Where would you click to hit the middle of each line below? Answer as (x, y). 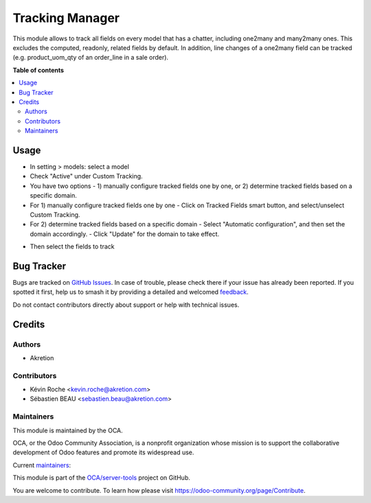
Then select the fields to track (72, 246)
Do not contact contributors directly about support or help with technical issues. (126, 305)
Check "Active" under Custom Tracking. (87, 176)
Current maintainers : (42, 465)
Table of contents (38, 70)
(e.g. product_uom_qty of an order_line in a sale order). (90, 58)
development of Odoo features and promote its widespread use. (103, 452)
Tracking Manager (66, 18)
